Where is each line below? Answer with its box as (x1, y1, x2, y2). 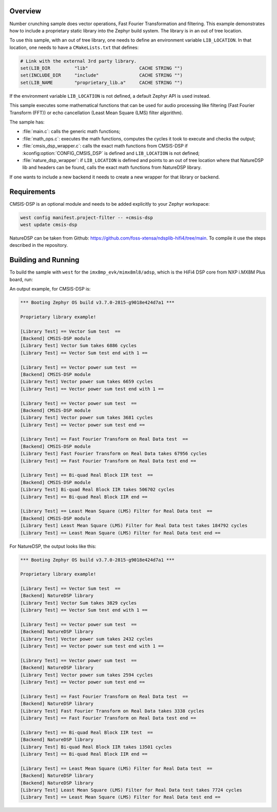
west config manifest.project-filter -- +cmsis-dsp (20, 214, 153, 221)
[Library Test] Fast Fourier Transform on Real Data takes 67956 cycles (20, 450, 207, 457)
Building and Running (9, 256, 80, 264)
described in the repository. (9, 242, 68, 248)
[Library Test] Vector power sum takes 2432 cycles (20, 636, 153, 642)
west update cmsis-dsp (20, 222, 77, 228)
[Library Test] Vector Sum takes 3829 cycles (20, 600, 137, 606)
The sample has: (9, 119, 45, 125)
